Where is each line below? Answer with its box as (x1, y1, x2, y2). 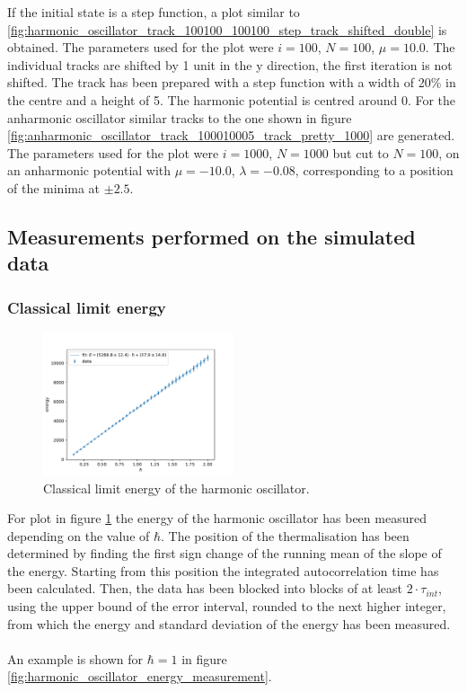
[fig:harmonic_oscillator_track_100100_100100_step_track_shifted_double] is (7, 20, 447, 39)
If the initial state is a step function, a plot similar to (7, 3, 300, 21)
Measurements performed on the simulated (7, 222, 416, 250)
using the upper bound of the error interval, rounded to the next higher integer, (7, 597, 446, 616)
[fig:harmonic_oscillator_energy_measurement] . (7, 667, 272, 686)
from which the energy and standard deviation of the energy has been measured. (7, 614, 451, 633)
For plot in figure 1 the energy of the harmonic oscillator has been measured (7, 509, 427, 528)
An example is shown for (7, 649, 144, 668)
